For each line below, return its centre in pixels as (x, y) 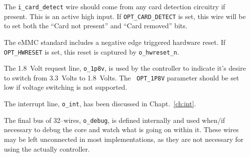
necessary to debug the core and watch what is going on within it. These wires (121, 129)
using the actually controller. (47, 148)
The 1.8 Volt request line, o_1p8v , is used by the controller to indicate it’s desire (125, 68)
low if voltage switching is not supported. (66, 87)
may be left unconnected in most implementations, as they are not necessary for (124, 139)
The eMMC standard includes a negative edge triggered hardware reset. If (115, 42)
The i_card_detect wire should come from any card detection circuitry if (115, 6)
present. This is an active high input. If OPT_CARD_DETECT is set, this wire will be (125, 16)
